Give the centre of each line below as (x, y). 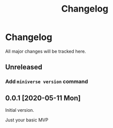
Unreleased (24, 67)
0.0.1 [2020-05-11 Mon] (43, 98)
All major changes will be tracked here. (46, 51)
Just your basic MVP (27, 120)
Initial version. (20, 110)
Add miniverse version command (47, 81)
